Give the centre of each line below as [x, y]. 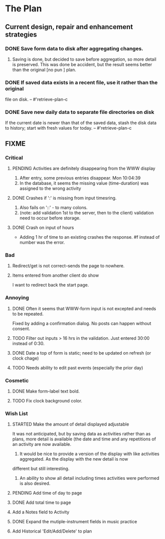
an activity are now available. [42, 444]
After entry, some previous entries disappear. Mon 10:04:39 [80, 178]
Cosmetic [17, 380]
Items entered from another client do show [56, 275]
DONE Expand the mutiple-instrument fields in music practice [75, 522]
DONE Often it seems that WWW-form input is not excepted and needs [84, 308]
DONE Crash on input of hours [43, 228]
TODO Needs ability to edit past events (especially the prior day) [78, 367]
